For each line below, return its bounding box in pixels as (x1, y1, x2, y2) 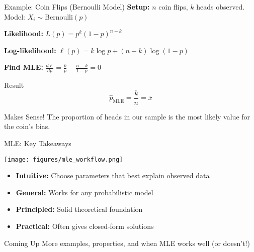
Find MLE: (4, 62, 43, 72)
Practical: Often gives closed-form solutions (16, 221, 154, 231)
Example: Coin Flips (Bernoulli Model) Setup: (4, 2, 150, 12)
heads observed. (196, 2, 245, 12)
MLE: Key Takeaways (4, 138, 71, 149)
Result (4, 80, 24, 90)
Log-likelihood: (4, 45, 56, 55)
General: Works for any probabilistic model (16, 187, 153, 197)
